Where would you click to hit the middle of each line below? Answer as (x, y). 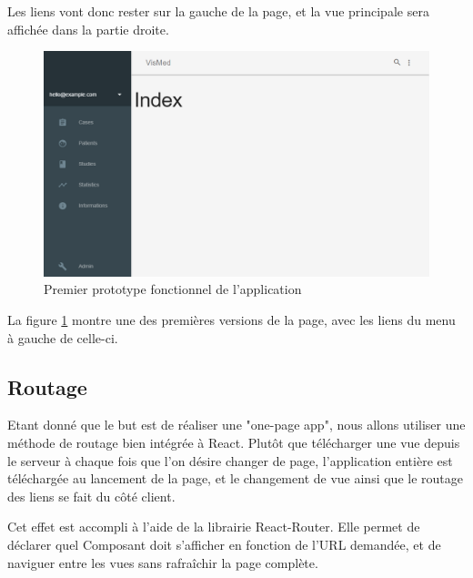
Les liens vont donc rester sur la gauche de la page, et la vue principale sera (218, 11)
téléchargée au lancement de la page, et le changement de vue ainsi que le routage (235, 478)
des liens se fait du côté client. (91, 496)
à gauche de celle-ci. (63, 337)
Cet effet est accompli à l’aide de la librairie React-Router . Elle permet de (214, 527)
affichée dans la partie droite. (88, 29)
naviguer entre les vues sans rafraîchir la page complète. (163, 562)
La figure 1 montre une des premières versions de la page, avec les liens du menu (231, 319)
